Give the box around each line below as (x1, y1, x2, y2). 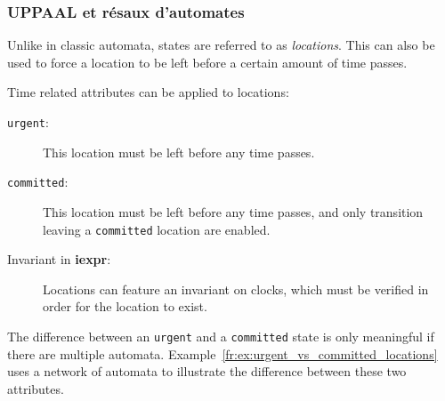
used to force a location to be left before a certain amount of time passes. (7, 52, 408, 71)
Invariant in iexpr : (7, 250, 111, 269)
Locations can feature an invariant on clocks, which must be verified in (43, 279, 429, 298)
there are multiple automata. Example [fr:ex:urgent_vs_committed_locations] (7, 344, 438, 363)
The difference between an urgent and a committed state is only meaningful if (7, 326, 434, 345)
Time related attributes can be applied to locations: (7, 83, 289, 101)
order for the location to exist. (43, 297, 207, 316)
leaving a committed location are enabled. (43, 220, 271, 238)
